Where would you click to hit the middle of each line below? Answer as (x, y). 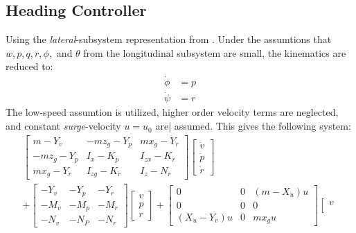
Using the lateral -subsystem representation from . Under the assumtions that (169, 39)
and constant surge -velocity (63, 126)
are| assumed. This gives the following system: (253, 126)
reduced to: (29, 66)
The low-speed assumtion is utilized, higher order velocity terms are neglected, (172, 112)
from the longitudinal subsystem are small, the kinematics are (215, 52)
